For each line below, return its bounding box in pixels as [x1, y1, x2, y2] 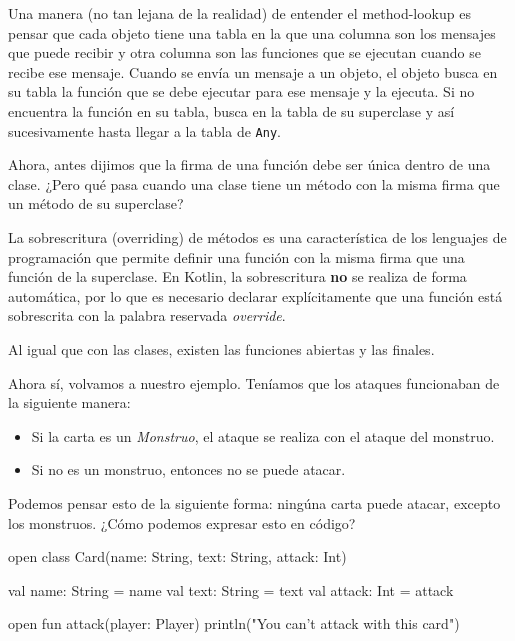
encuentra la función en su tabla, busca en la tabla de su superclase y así [8, 100, 455, 121]
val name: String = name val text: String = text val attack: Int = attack [8, 579, 454, 600]
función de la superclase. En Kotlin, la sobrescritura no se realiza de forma [8, 266, 467, 287]
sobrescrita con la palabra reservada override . [8, 305, 286, 326]
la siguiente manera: [8, 392, 131, 413]
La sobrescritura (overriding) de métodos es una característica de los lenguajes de [8, 227, 507, 247]
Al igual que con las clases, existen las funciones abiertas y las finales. [8, 338, 435, 359]
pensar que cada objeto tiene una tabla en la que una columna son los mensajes [8, 22, 496, 43]
